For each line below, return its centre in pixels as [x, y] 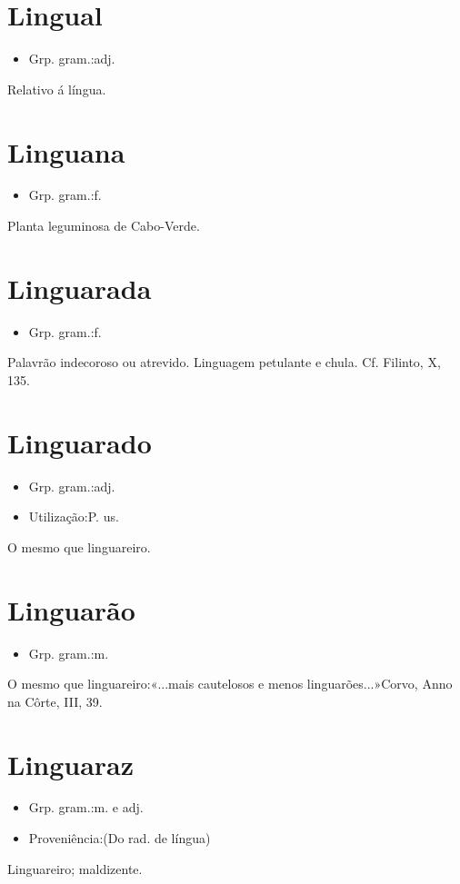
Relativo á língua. [57, 89]
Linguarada [80, 288]
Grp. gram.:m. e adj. [86, 807]
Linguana [66, 151]
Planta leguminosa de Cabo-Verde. [104, 226]
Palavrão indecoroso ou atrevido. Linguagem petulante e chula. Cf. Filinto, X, [224, 362]
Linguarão [71, 609]
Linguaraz [71, 764]
